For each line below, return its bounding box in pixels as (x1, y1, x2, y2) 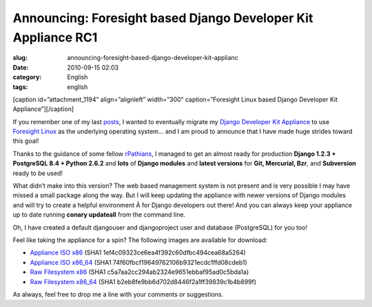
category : (12, 73, 42, 81)
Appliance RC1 (12, 30, 98, 45)
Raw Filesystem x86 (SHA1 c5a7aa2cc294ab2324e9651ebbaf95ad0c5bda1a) (30, 268, 249, 276)
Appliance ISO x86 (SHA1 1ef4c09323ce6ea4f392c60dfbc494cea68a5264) (30, 248, 246, 257)
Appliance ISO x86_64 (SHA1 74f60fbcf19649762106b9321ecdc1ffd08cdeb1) (30, 258, 247, 266)
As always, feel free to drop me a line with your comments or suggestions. (12, 290, 224, 298)
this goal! (12, 137, 39, 145)
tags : (12, 83, 28, 91)
